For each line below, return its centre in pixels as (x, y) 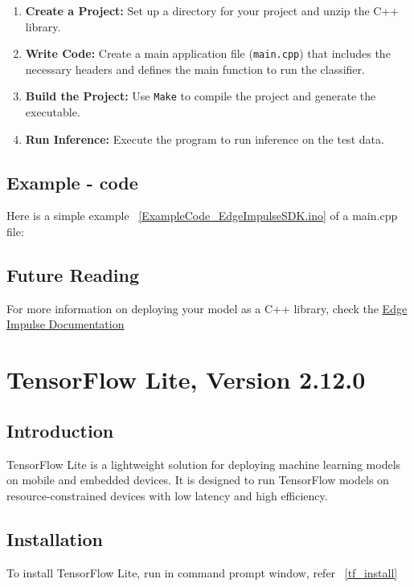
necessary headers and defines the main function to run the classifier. (195, 69)
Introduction (60, 430)
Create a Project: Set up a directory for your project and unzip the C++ (212, 10)
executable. (53, 112)
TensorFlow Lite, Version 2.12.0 (186, 379)
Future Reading (73, 275)
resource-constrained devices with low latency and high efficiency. (167, 495)
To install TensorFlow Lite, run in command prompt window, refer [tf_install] (202, 572)
